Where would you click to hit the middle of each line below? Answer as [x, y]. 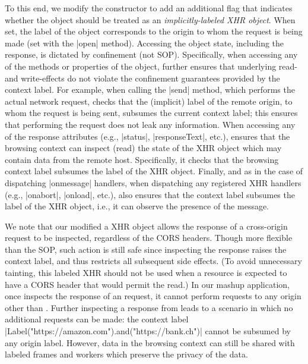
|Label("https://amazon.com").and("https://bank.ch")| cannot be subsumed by [148, 331]
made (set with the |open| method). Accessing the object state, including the [145, 43]
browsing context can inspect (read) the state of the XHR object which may [143, 148]
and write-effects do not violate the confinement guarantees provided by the [142, 78]
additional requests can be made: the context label [97, 319]
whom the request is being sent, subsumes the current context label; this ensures [151, 113]
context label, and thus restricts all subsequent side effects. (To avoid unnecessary [153, 261]
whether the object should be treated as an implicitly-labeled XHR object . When [150, 19]
